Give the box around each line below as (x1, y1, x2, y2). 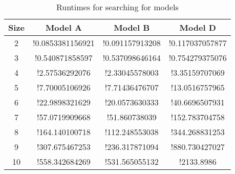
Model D (179, 21, 216, 33)
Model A (45, 21, 82, 33)
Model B (114, 21, 150, 33)
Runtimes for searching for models (56, 1, 179, 13)
